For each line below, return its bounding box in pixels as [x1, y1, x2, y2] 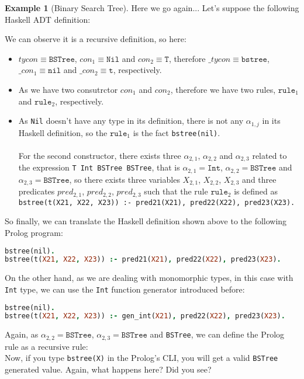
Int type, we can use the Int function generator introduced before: [5, 283, 245, 295]
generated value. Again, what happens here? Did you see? [5, 363, 212, 375]
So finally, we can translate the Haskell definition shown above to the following [5, 215, 287, 227]
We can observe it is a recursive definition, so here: [5, 33, 186, 45]
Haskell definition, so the [18, 126, 108, 138]
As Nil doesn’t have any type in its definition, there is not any [18, 114, 244, 127]
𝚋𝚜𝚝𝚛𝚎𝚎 [241, 55, 267, 64]
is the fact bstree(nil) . [133, 126, 220, 138]
